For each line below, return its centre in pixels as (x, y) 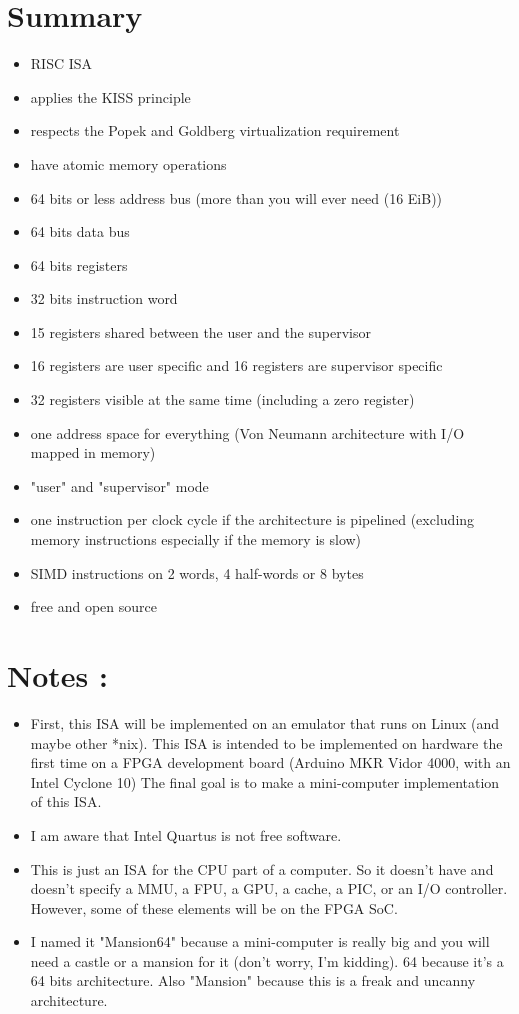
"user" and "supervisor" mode (119, 485)
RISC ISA (61, 63)
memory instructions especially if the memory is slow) (196, 539)
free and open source (93, 606)
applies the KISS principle (110, 96)
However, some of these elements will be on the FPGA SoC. (214, 907)
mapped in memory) (93, 452)
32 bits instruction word (104, 298)
